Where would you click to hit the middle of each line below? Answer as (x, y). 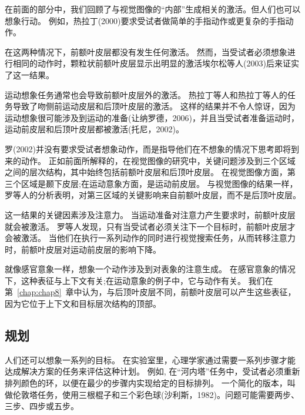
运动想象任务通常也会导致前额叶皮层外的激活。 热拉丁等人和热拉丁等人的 (146, 94)
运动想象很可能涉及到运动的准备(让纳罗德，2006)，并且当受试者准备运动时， (152, 117)
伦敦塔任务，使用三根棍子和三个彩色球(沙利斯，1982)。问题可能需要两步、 (156, 394)
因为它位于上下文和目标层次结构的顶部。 (83, 304)
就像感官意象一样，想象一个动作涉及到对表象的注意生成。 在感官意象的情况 (150, 269)
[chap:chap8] (39, 292)
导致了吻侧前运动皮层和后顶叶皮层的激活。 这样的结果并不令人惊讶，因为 (154, 106)
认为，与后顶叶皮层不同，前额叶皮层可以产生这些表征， (189, 292)
